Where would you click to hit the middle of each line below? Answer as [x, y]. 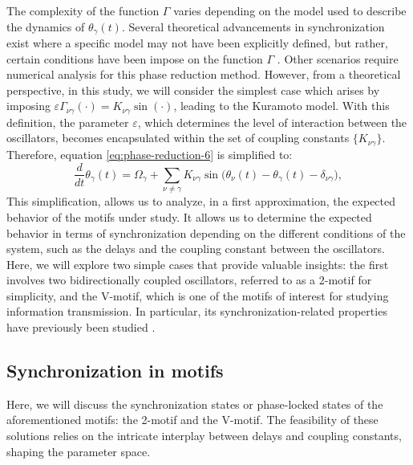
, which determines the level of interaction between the [272, 122]
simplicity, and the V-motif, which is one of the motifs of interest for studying [198, 295]
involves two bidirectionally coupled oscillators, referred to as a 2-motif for [189, 280]
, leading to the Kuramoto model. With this [281, 106]
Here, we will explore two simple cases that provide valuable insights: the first [198, 264]
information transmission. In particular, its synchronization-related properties [197, 311]
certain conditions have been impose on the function [135, 58]
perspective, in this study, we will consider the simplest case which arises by [193, 90]
